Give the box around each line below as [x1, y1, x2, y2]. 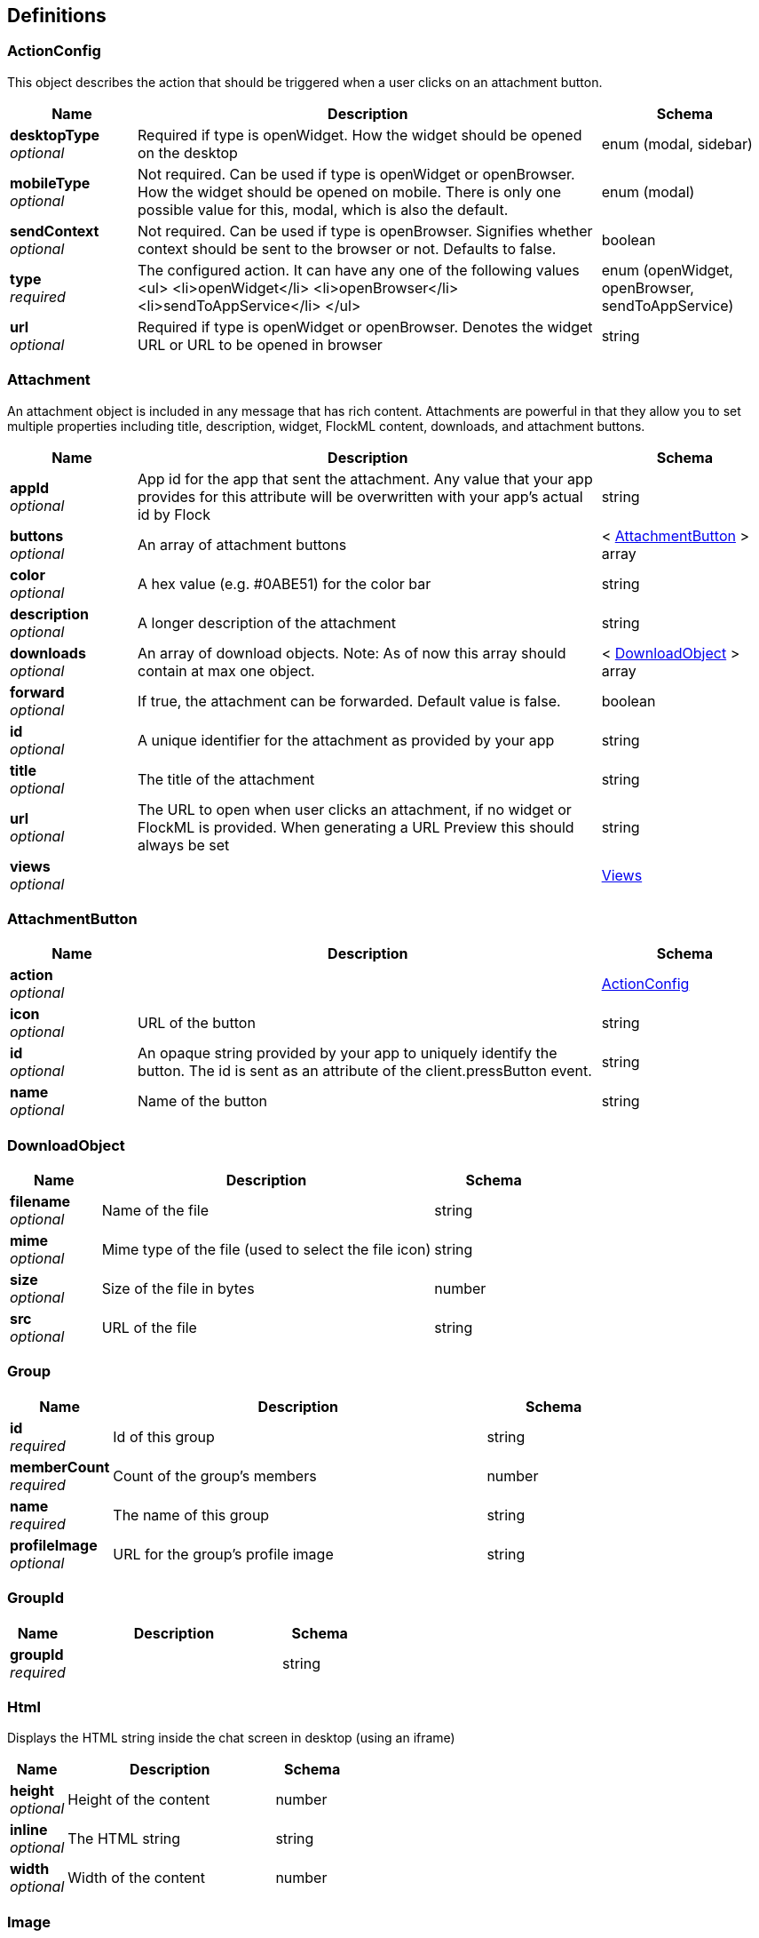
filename [10, 1192, 71, 1211]
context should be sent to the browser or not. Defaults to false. [137, 239, 557, 258]
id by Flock [137, 505, 210, 523]
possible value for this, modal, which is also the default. [137, 200, 509, 219]
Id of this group [113, 1427, 215, 1446]
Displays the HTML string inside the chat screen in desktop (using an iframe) [7, 1730, 455, 1746]
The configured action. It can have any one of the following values [137, 260, 580, 279]
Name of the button [137, 1092, 268, 1111]
